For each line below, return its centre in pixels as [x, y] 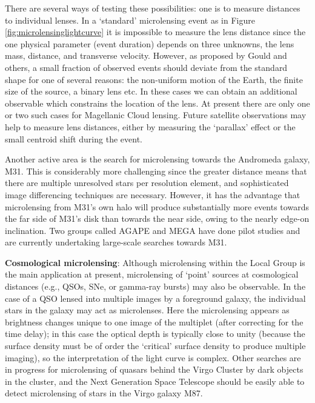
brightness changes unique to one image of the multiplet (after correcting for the [154, 321]
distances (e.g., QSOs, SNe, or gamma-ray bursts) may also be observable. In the [155, 286]
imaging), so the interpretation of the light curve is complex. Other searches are [153, 357]
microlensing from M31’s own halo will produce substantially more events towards [157, 206]
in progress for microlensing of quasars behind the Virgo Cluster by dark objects [154, 369]
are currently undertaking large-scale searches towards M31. [116, 242]
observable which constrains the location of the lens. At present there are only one [157, 103]
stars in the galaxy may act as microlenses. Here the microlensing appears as [147, 310]
